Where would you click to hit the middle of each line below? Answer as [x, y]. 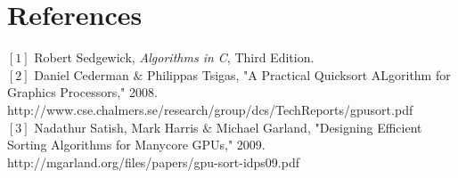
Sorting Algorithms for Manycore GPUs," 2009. [136, 145]
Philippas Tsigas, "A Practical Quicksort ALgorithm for [299, 74]
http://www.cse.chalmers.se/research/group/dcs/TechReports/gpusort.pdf [210, 109]
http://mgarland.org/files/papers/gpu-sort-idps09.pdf [153, 162]
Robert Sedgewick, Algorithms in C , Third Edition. [174, 57]
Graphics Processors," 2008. [82, 92]
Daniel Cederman [82, 74]
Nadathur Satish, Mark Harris [116, 127]
